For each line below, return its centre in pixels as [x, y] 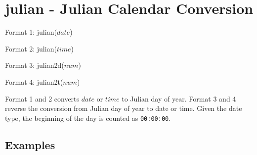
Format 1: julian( [31, 32]
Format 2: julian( [31, 48]
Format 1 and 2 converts [42, 98]
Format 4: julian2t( [34, 81]
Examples [30, 144]
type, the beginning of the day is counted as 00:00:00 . [88, 118]
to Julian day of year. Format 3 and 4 [179, 98]
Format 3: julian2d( [35, 65]
